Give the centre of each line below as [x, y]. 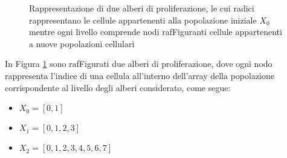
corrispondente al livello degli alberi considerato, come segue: [118, 87]
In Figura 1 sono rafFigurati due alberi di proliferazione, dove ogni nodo [139, 64]
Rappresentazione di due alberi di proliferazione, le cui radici [142, 8]
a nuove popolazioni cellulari [82, 43]
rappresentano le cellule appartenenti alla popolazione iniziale [143, 20]
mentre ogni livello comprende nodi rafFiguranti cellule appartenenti [156, 32]
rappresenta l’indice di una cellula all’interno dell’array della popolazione [140, 75]
